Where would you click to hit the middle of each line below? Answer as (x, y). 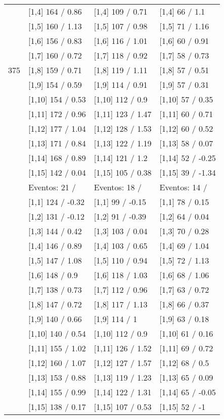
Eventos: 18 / (118, 187)
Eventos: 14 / (183, 187)
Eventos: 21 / (52, 187)
